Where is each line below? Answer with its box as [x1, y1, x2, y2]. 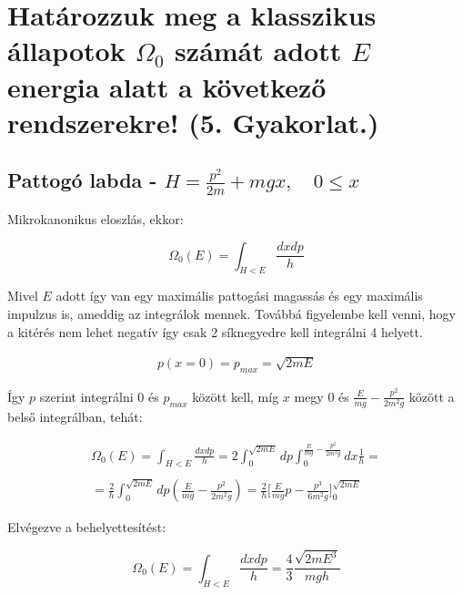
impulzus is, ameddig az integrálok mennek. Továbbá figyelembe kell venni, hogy [7, 303, 456, 323]
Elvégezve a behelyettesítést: [7, 518, 166, 537]
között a [408, 386, 455, 405]
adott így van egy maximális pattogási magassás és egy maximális [55, 286, 423, 305]
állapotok [7, 32, 126, 69]
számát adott [175, 32, 342, 69]
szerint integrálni [39, 386, 134, 405]
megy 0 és [294, 386, 349, 405]
